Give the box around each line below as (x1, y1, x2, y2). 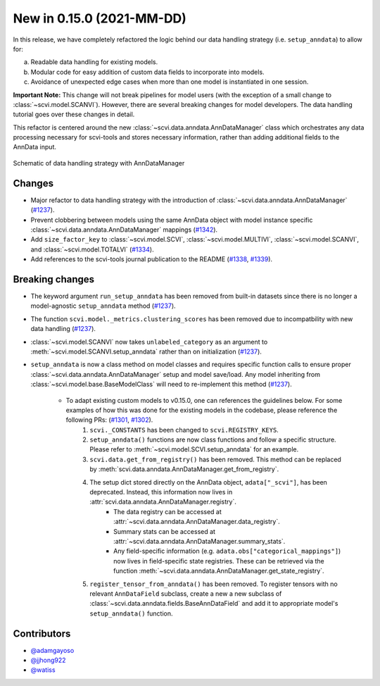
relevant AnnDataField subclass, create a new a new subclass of (89, 589, 282, 598)
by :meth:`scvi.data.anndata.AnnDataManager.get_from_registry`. (89, 465, 279, 473)
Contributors (13, 628, 71, 640)
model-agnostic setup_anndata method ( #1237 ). (30, 301, 176, 310)
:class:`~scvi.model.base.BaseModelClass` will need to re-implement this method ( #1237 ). (30, 380, 292, 389)
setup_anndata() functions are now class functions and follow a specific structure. (89, 435, 337, 444)
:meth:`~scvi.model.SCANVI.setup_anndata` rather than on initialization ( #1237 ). (30, 347, 262, 356)
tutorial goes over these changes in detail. (13, 110, 135, 119)
